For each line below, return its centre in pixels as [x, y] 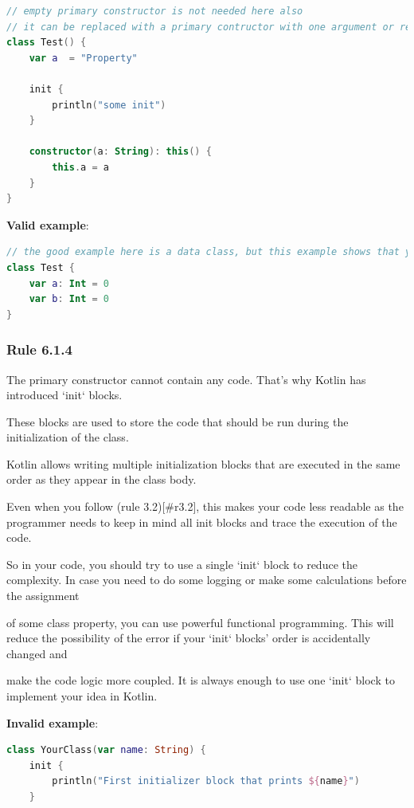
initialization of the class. [68, 437]
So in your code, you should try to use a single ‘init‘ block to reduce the [182, 564]
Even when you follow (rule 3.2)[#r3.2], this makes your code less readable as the [205, 506]
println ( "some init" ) [109, 105]
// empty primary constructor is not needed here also [155, 11]
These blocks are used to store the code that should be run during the [178, 421]
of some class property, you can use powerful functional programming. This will [200, 622]
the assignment [43, 596]
